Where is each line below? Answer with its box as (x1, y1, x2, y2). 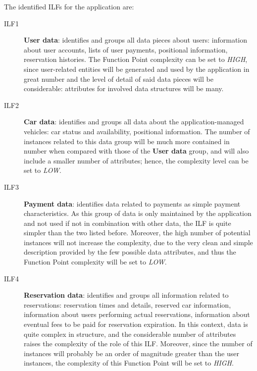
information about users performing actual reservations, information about (24, 309, 250, 319)
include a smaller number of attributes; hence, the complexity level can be (24, 155, 249, 165)
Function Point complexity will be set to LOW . (24, 257, 167, 267)
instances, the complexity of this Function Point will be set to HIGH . (24, 358, 234, 368)
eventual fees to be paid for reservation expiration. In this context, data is (24, 319, 248, 329)
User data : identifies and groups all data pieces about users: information (24, 35, 248, 45)
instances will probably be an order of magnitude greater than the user (24, 348, 239, 358)
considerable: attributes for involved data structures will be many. (24, 83, 224, 94)
